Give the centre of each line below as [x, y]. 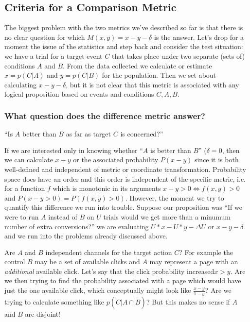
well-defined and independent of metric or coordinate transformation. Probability [125, 169]
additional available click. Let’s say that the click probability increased [109, 271]
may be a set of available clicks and [87, 262]
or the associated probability [116, 160]
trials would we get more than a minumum [167, 216]
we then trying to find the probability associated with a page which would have [123, 280]
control [15, 262]
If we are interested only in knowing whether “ [74, 150]
